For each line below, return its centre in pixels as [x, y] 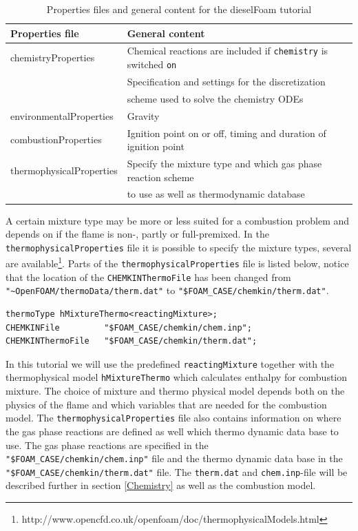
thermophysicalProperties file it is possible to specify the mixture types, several [179, 247]
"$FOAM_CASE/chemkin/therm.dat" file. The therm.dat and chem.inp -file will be [177, 471]
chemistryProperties [53, 58]
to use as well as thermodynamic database [216, 194]
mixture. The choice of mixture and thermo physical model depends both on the [175, 391]
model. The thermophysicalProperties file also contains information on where [173, 418]
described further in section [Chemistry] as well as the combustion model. [161, 485]
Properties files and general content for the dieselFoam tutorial [179, 9]
